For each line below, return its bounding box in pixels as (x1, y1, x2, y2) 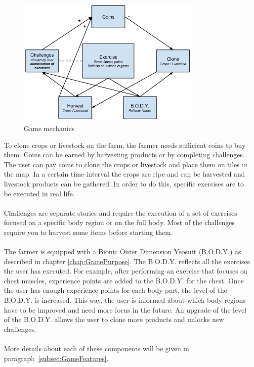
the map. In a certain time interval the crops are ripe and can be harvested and (4, 169, 245, 179)
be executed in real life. (4, 188, 75, 198)
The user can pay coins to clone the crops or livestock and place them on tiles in (4, 159, 248, 169)
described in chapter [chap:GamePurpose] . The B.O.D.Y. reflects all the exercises (4, 256, 250, 266)
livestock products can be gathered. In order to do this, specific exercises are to (4, 178, 244, 188)
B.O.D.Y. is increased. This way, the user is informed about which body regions (4, 295, 246, 305)
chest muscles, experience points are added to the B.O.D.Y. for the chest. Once (4, 275, 244, 285)
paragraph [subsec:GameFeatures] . (4, 353, 109, 363)
